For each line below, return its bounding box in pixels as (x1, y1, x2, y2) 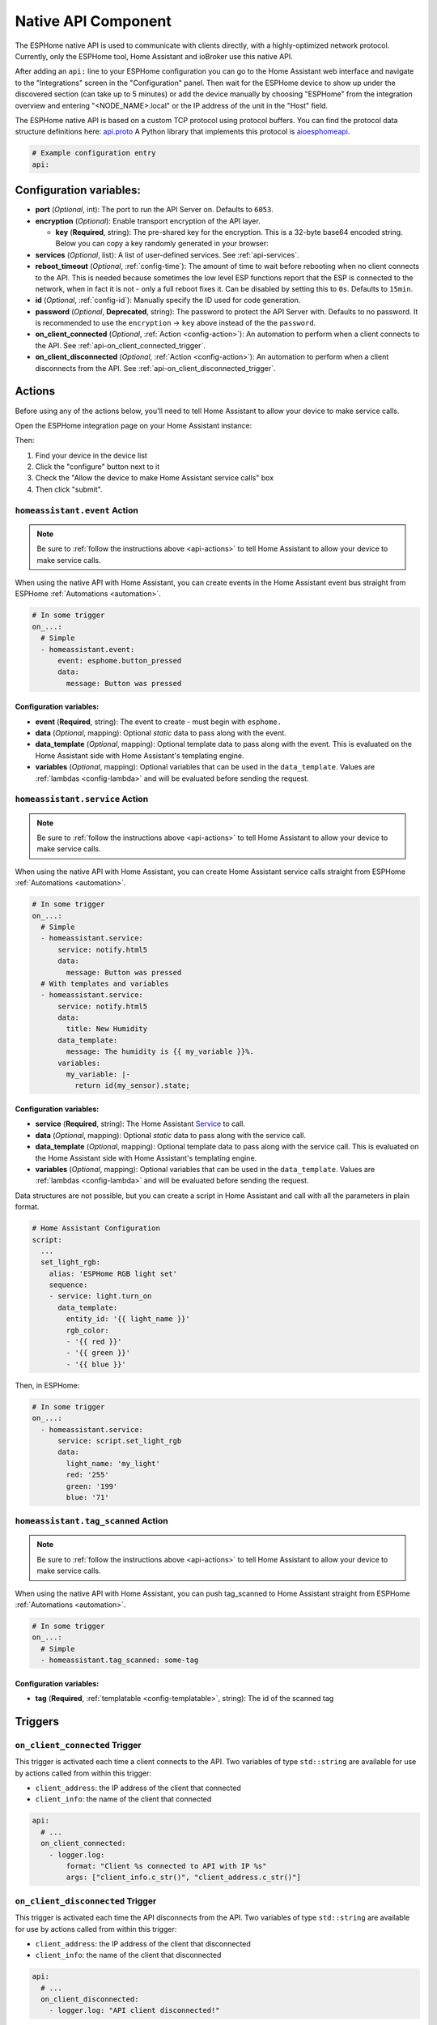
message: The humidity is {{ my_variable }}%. (66, 1047, 254, 1056)
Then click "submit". (35, 484, 103, 494)
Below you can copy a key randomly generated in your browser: (55, 239, 269, 249)
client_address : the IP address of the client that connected (35, 1783, 242, 1793)
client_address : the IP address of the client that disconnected (35, 1938, 251, 1948)
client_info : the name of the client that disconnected (35, 1950, 222, 1960)
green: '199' (66, 1481, 118, 1490)
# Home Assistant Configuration (32, 1224, 161, 1233)
